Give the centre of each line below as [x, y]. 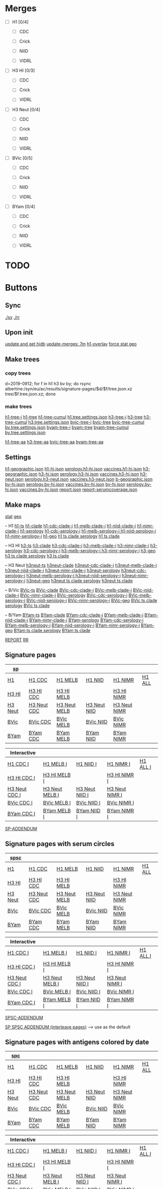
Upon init [19, 333]
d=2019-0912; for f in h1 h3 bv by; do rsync [48, 384]
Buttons [21, 287]
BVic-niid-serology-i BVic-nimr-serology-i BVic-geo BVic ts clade [92, 601]
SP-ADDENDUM [21, 829]
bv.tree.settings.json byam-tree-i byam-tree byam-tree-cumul [67, 427]
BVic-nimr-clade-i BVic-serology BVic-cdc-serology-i [74, 595]
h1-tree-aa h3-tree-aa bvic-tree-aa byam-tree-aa [54, 442]
